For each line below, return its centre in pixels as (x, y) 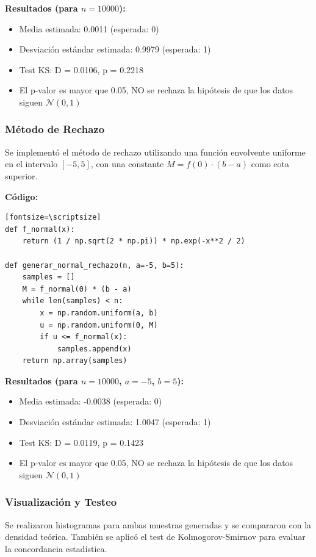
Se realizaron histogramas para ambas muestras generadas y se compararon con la (158, 524)
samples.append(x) (94, 349)
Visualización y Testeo (61, 502)
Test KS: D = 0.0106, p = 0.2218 (81, 69)
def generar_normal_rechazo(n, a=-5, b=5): (95, 265)
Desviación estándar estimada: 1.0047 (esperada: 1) (115, 422)
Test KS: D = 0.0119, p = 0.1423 (81, 442)
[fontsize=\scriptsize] (53, 217)
